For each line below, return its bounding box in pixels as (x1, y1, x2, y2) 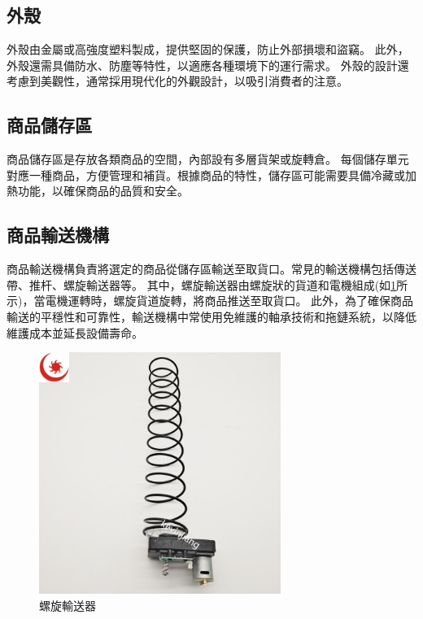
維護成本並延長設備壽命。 (7, 324, 143, 341)
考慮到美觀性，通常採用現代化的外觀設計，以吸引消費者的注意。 (7, 72, 348, 89)
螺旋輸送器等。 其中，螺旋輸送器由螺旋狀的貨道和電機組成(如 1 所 (63, 276, 408, 293)
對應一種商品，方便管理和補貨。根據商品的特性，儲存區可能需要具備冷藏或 (7, 166, 405, 183)
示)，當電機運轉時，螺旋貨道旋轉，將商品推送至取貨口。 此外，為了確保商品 (7, 292, 414, 309)
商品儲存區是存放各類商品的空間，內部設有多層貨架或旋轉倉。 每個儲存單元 (7, 150, 409, 168)
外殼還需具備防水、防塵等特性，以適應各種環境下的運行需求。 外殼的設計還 (7, 56, 409, 73)
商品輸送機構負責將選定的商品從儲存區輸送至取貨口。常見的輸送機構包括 (7, 260, 394, 277)
